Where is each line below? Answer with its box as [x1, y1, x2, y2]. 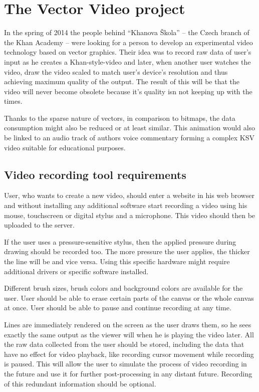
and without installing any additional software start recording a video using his [4, 200, 247, 211]
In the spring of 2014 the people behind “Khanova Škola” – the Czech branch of [4, 27, 249, 38]
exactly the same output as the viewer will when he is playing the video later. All [4, 329, 254, 339]
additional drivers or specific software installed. [4, 266, 149, 276]
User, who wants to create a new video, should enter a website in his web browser [4, 190, 254, 201]
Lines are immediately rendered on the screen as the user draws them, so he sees [4, 319, 251, 329]
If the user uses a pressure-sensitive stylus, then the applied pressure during [4, 236, 236, 247]
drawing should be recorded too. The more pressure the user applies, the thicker [4, 246, 250, 257]
